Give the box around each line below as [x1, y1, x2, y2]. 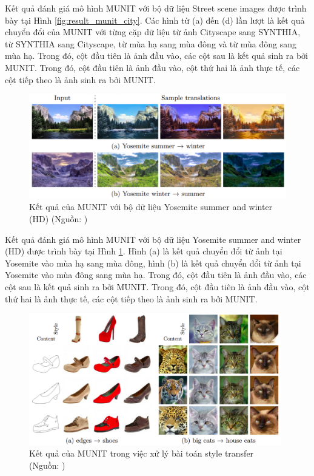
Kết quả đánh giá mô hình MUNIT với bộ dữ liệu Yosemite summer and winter [5, 233, 301, 245]
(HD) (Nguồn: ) [29, 212, 88, 225]
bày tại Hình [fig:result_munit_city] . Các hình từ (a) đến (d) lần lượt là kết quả [5, 13, 305, 26]
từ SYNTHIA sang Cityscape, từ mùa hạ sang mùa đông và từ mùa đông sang [5, 37, 296, 50]
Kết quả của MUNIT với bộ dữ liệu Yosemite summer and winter [29, 200, 273, 213]
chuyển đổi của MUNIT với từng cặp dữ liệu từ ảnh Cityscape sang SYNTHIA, [5, 25, 301, 38]
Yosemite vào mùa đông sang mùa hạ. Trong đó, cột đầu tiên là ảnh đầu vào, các [5, 268, 307, 281]
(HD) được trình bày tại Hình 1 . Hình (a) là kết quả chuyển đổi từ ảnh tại [5, 245, 282, 257]
